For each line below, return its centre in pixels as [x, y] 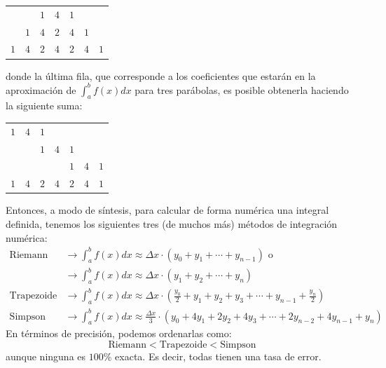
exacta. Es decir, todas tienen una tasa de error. [218, 356]
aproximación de [41, 89]
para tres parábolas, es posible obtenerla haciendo [242, 89]
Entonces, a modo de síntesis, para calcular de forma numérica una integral [167, 210]
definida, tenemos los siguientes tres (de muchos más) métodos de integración [172, 223]
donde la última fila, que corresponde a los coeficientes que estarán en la [161, 75]
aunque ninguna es [46, 356]
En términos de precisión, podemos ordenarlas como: [119, 333]
